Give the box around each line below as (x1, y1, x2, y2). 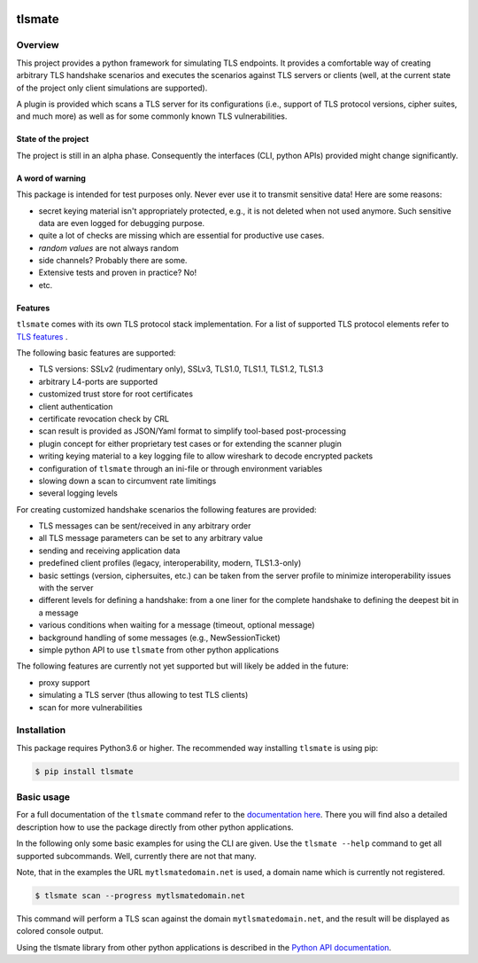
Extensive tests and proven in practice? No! (38, 267, 197, 278)
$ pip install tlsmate (35, 766, 134, 776)
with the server (38, 583, 94, 593)
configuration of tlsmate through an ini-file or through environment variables (38, 463, 323, 474)
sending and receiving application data (38, 545, 181, 556)
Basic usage (16, 791, 71, 803)
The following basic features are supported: (16, 348, 176, 358)
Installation (16, 724, 66, 736)
